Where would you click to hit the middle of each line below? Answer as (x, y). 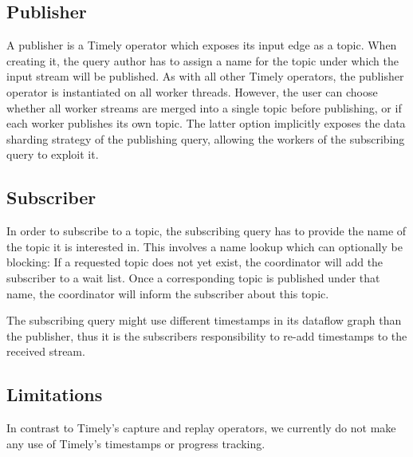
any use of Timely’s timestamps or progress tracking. (136, 443)
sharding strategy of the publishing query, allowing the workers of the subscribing (206, 138)
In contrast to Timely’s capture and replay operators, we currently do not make (201, 428)
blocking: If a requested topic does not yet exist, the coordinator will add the (195, 262)
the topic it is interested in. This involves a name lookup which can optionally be (205, 246)
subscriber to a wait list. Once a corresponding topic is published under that (193, 277)
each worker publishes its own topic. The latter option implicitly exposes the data (206, 123)
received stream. (46, 351)
